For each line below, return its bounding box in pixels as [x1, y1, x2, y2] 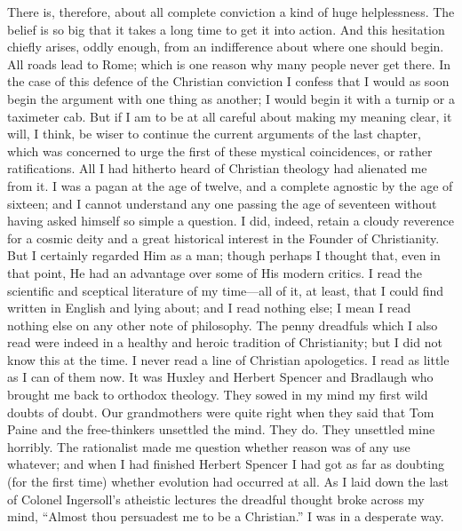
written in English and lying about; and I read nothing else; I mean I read [7, 298, 411, 317]
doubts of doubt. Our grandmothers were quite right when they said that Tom [7, 402, 434, 421]
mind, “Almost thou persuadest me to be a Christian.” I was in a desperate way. [7, 507, 444, 526]
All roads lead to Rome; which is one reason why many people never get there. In [7, 54, 451, 73]
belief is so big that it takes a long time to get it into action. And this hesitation [7, 20, 445, 38]
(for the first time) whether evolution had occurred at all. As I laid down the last [7, 472, 450, 491]
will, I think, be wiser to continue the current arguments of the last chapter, [7, 124, 421, 143]
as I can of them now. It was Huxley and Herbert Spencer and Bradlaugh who [7, 368, 434, 386]
